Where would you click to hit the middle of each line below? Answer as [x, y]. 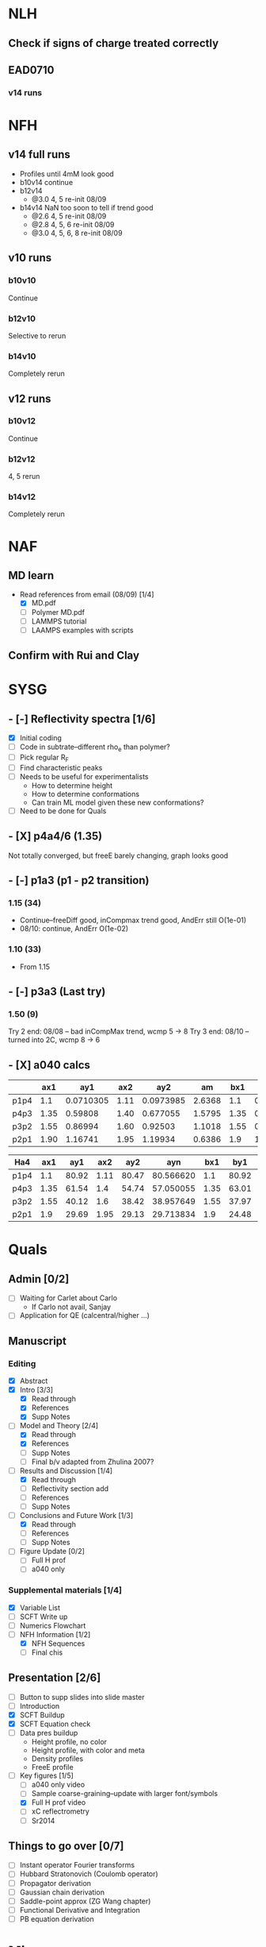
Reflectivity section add [70, 1488]
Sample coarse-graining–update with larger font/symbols [125, 1794]
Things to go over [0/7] [66, 1846]
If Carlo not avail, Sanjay [71, 1307]
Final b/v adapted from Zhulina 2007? [93, 1462]
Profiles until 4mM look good [67, 174]
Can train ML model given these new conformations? [118, 802]
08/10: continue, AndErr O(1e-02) [74, 929]
